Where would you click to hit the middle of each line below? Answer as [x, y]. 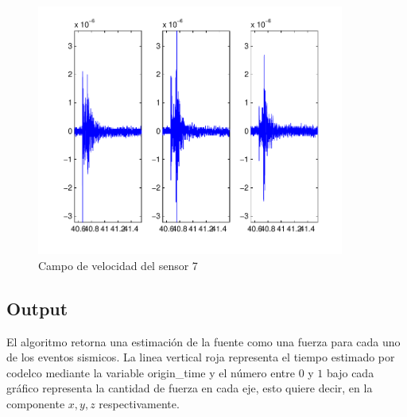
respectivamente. [139, 403]
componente [36, 403]
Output [37, 308]
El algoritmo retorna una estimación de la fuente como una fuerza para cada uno [203, 341]
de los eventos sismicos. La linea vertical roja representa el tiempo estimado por [201, 357]
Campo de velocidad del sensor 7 [118, 265]
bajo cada [351, 372]
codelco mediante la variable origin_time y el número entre [151, 372]
